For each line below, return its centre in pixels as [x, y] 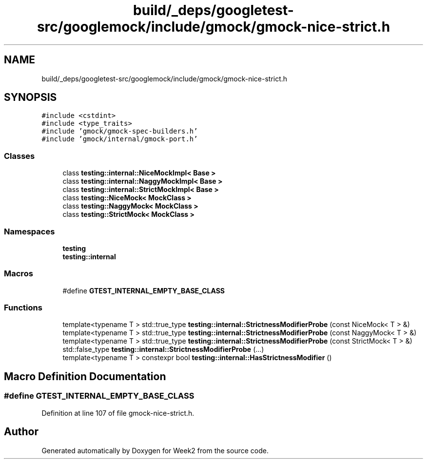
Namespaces [29, 231]
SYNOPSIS [30, 97]
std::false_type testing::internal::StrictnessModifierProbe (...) [163, 349]
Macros [19, 274]
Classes [19, 156]
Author [21, 432]
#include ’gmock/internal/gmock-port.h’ [120, 139]
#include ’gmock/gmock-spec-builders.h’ [120, 131]
